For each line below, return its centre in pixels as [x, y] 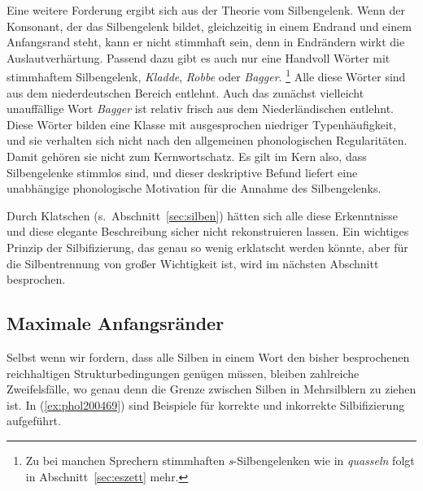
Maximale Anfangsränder [116, 323]
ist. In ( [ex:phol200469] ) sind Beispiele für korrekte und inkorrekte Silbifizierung [206, 404]
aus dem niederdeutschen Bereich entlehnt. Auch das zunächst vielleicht [185, 92]
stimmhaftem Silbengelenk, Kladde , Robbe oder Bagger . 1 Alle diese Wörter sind [206, 76]
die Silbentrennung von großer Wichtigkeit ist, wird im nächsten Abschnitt [193, 263]
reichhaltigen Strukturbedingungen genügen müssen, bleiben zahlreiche [183, 373]
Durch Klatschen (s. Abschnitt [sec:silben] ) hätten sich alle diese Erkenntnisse [203, 215]
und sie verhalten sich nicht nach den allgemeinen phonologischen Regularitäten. [207, 140]
